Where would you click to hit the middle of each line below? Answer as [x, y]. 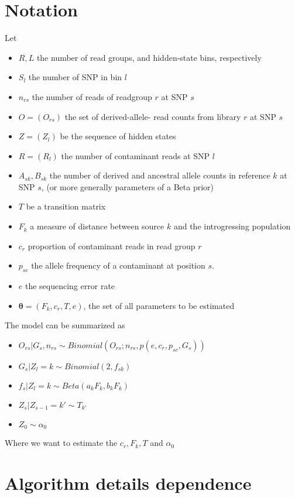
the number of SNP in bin [75, 77]
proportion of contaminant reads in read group [112, 245]
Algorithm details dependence [128, 483]
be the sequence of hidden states [118, 136]
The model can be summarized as [65, 325]
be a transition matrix [66, 206]
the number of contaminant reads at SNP [136, 155]
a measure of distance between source [97, 226]
